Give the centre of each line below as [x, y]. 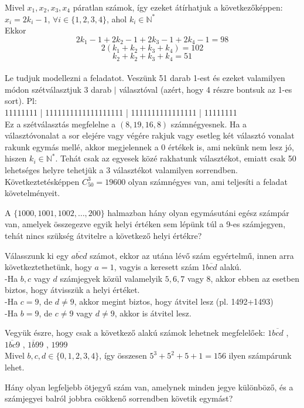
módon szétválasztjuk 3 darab [58, 89]
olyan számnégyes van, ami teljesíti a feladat [208, 181]
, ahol [117, 18]
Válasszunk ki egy [37, 255]
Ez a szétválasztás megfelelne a [60, 124]
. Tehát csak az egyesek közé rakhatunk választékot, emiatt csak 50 [176, 158]
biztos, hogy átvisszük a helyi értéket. [72, 290]
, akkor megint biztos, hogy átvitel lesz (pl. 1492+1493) [174, 301]
